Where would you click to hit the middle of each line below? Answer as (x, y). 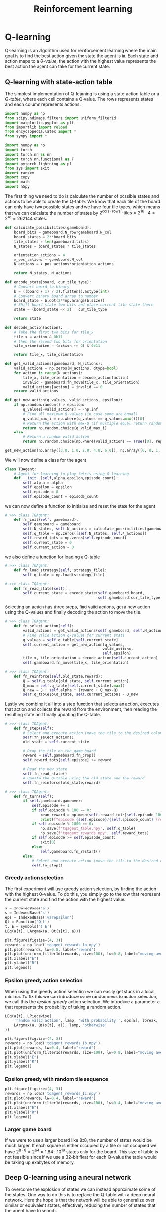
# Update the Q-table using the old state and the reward (84, 778)
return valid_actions (36, 391)
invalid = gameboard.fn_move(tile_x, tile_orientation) (82, 382)
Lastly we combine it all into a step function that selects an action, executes (82, 704)
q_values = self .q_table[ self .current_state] (71, 640)
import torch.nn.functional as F (40, 159)
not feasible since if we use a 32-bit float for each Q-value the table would (81, 1157)
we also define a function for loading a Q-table (53, 557)
